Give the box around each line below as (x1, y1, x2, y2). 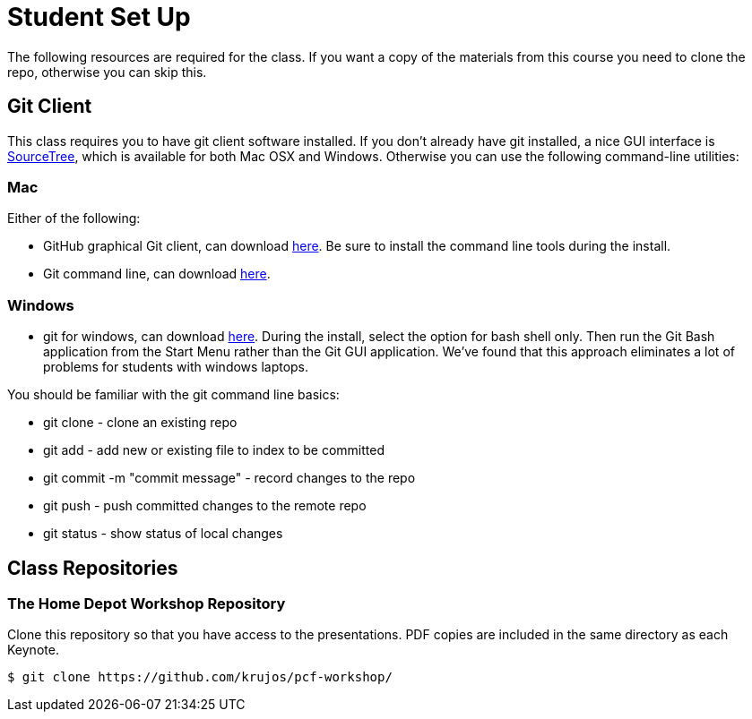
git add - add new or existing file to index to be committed (43, 442, 385, 458)
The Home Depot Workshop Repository (7, 594, 286, 612)
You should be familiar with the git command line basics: (7, 387, 340, 403)
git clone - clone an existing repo (43, 415, 238, 431)
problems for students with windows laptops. (43, 359, 309, 375)
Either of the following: (7, 210, 141, 227)
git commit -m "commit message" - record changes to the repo (43, 470, 416, 486)
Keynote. (7, 642, 59, 658)
